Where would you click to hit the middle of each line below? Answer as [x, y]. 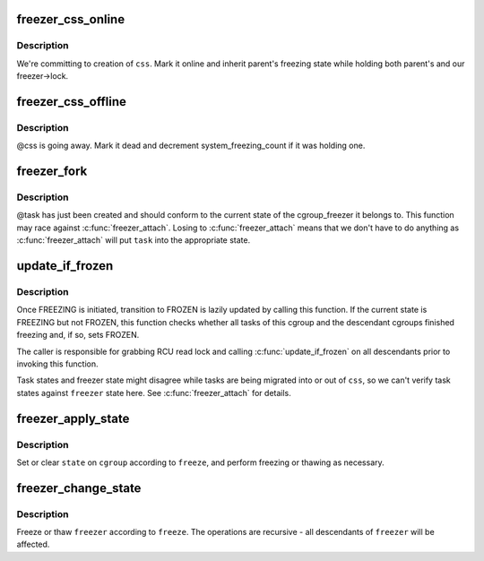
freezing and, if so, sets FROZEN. [78, 335]
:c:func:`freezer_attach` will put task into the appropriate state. [134, 240]
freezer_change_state [79, 488]
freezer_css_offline [72, 102]
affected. [33, 544]
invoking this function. [57, 364]
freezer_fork [52, 172]
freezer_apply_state [73, 418]
